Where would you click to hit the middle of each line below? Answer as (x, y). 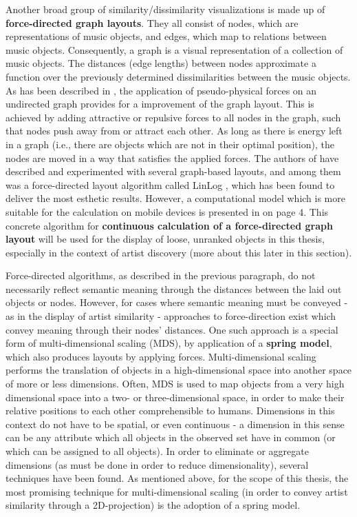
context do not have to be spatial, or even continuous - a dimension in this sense (175, 424)
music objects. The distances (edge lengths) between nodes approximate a (161, 63)
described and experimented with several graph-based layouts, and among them (173, 171)
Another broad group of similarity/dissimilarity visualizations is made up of (165, 9)
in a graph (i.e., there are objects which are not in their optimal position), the (170, 144)
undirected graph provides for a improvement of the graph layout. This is (160, 104)
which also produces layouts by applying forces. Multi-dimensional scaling (161, 356)
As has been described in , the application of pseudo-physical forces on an (161, 90)
